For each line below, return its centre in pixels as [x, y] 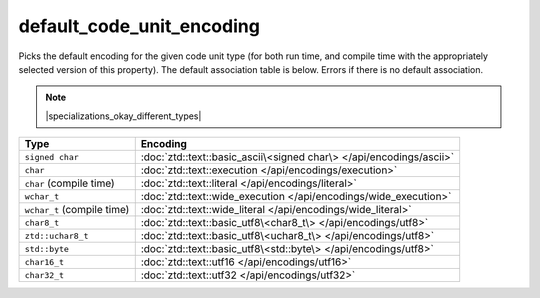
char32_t [44, 275]
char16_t [44, 261]
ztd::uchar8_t [56, 235]
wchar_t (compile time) [77, 210]
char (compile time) [69, 183]
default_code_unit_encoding [139, 26]
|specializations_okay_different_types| [123, 116]
